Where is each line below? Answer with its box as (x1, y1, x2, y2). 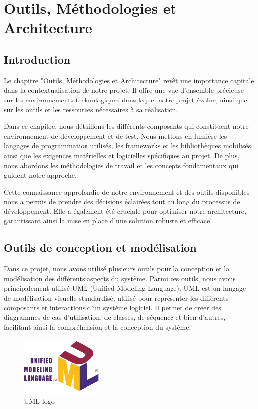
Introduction (4, 51, 71, 67)
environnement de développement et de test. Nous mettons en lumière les (4, 130, 227, 141)
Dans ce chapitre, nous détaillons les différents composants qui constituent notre (4, 121, 249, 131)
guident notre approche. (4, 170, 77, 180)
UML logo (24, 395, 55, 406)
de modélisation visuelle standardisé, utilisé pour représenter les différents (4, 293, 229, 303)
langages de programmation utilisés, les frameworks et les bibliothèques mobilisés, (4, 140, 253, 151)
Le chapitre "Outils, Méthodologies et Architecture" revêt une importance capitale (4, 75, 254, 85)
